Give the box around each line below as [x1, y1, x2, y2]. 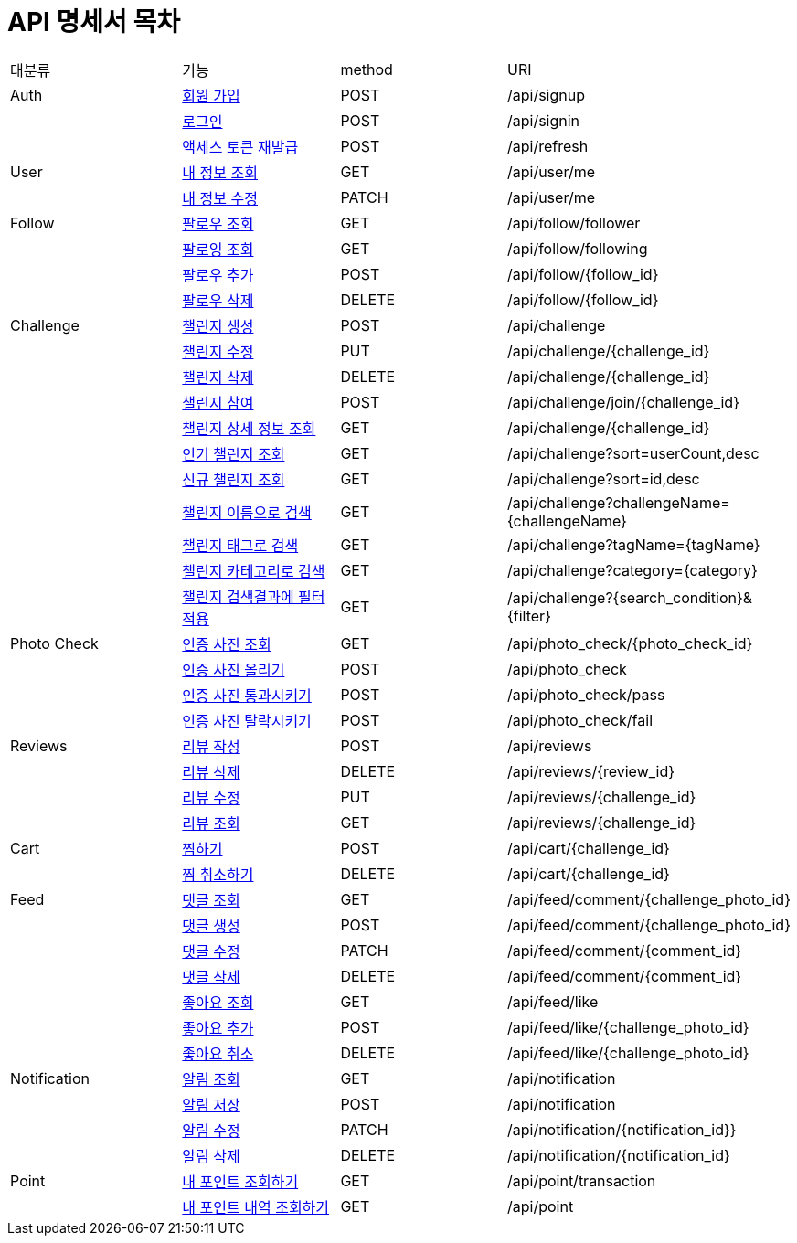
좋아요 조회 [182, 993, 254, 1012]
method [340, 59, 393, 79]
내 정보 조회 [182, 163, 258, 182]
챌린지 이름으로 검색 [182, 503, 312, 522]
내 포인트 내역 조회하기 [182, 1197, 330, 1216]
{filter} [506, 606, 551, 625]
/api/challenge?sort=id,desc [506, 469, 700, 488]
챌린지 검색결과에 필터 [182, 587, 325, 606]
